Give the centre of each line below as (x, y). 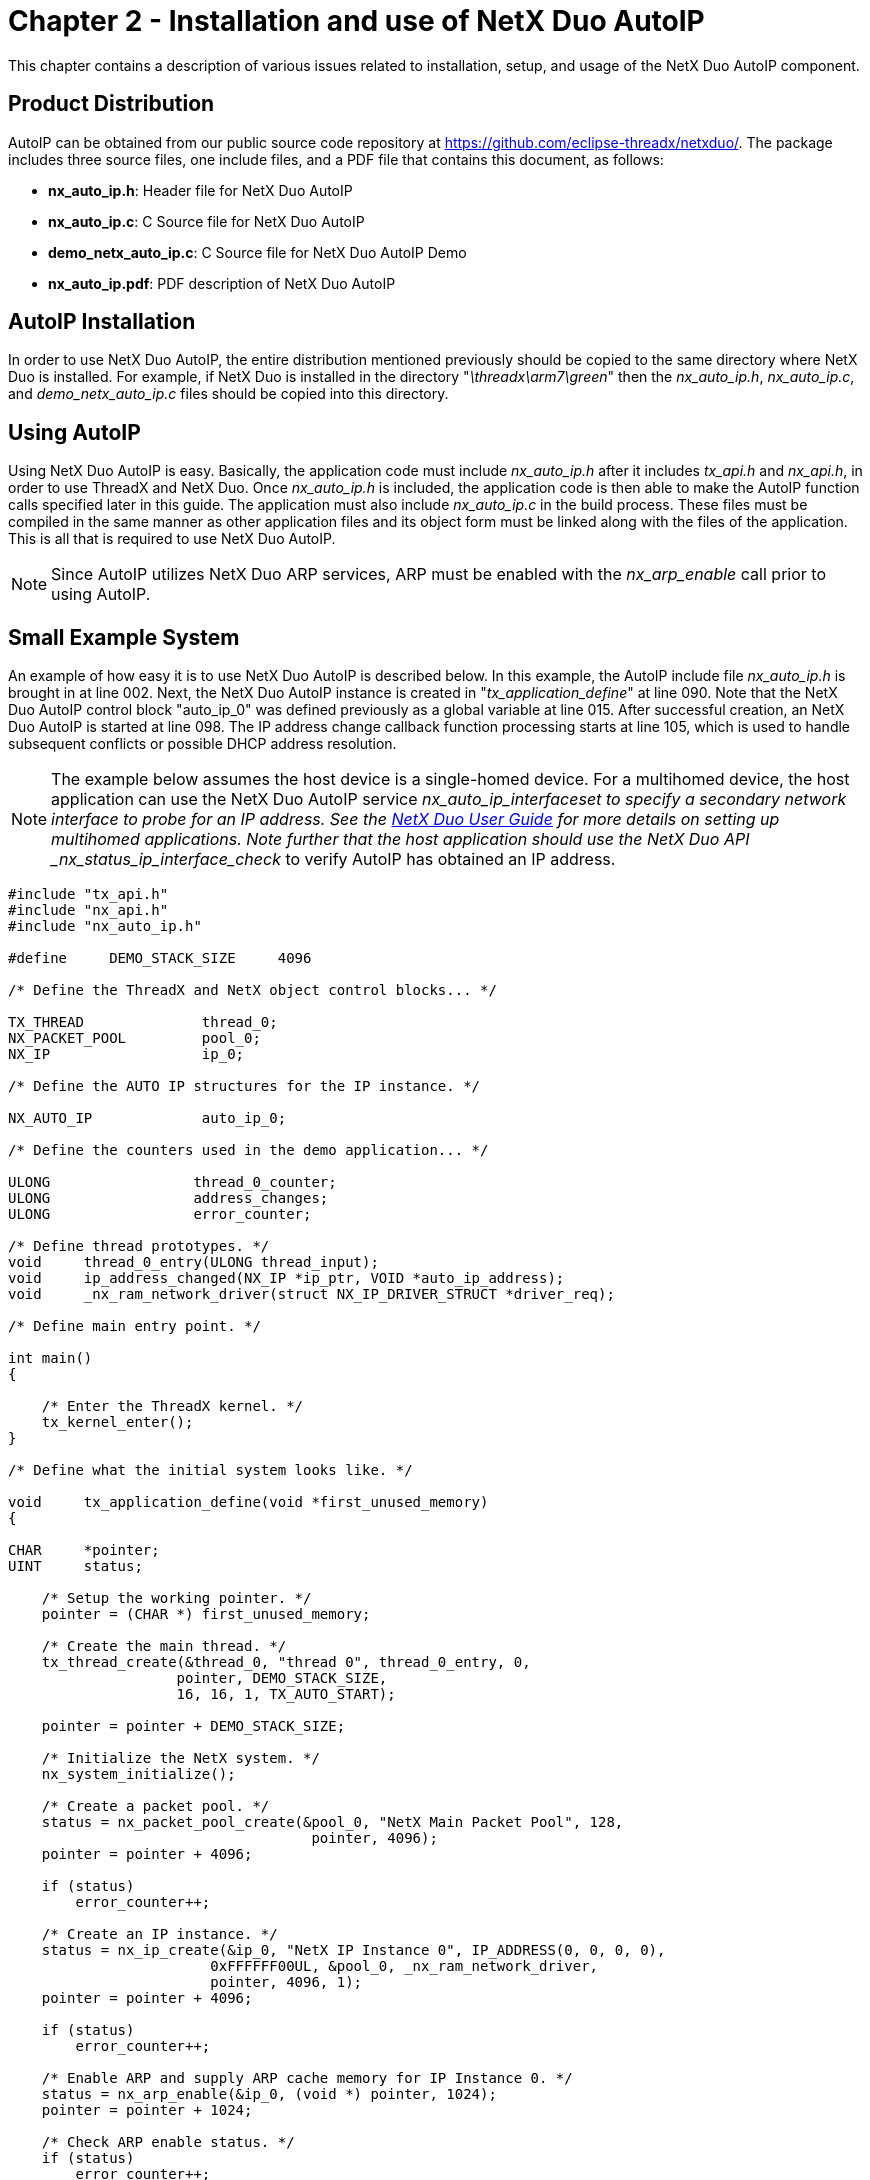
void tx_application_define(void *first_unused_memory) (248, 1502)
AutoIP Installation (102, 322)
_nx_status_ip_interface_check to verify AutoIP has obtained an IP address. (333, 859)
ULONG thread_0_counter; (172, 1182)
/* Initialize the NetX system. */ (180, 1758)
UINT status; (75, 1566)
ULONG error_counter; (160, 1214)
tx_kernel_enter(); (117, 1422)
